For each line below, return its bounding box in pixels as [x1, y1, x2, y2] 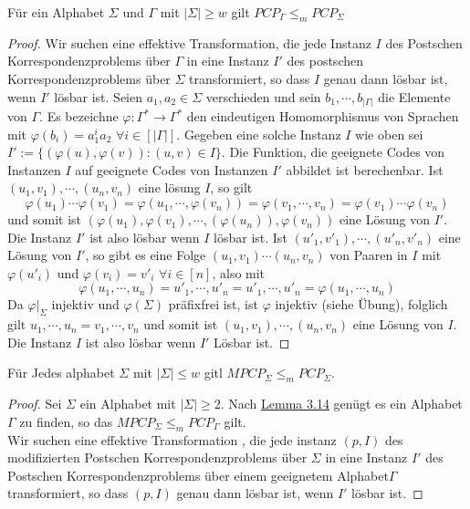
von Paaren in [329, 245, 408, 265]
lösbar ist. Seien [54, 87, 143, 106]
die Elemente [378, 87, 451, 106]
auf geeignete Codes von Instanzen [75, 160, 268, 179]
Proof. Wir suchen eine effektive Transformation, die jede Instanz [7, 33, 371, 52]
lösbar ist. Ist [214, 227, 287, 246]
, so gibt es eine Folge [85, 245, 206, 265]
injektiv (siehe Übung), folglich [275, 295, 448, 314]
